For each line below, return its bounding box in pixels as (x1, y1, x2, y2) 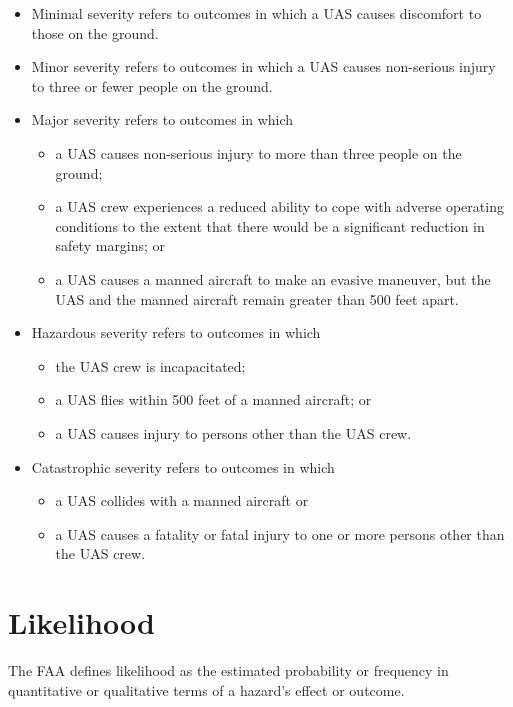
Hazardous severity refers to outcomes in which (31, 322, 321, 343)
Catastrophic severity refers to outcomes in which (31, 456, 335, 477)
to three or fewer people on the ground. (31, 75, 273, 96)
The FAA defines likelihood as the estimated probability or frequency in (8, 660, 449, 680)
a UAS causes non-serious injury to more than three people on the (55, 142, 462, 163)
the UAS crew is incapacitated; (55, 355, 246, 376)
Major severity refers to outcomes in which (31, 109, 294, 130)
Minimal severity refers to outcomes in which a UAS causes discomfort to (31, 3, 482, 23)
